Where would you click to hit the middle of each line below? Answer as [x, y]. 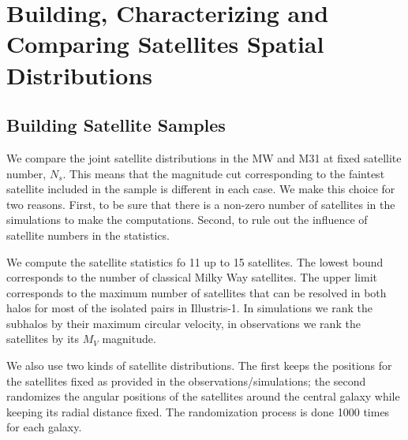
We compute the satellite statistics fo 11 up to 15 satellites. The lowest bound [195, 261]
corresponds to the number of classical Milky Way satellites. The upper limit [192, 277]
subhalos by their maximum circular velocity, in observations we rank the [183, 323]
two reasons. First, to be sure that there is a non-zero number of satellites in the [201, 204]
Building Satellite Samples [116, 125]
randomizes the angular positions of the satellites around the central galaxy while [203, 396]
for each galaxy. [44, 427]
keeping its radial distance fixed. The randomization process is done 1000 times [198, 411]
